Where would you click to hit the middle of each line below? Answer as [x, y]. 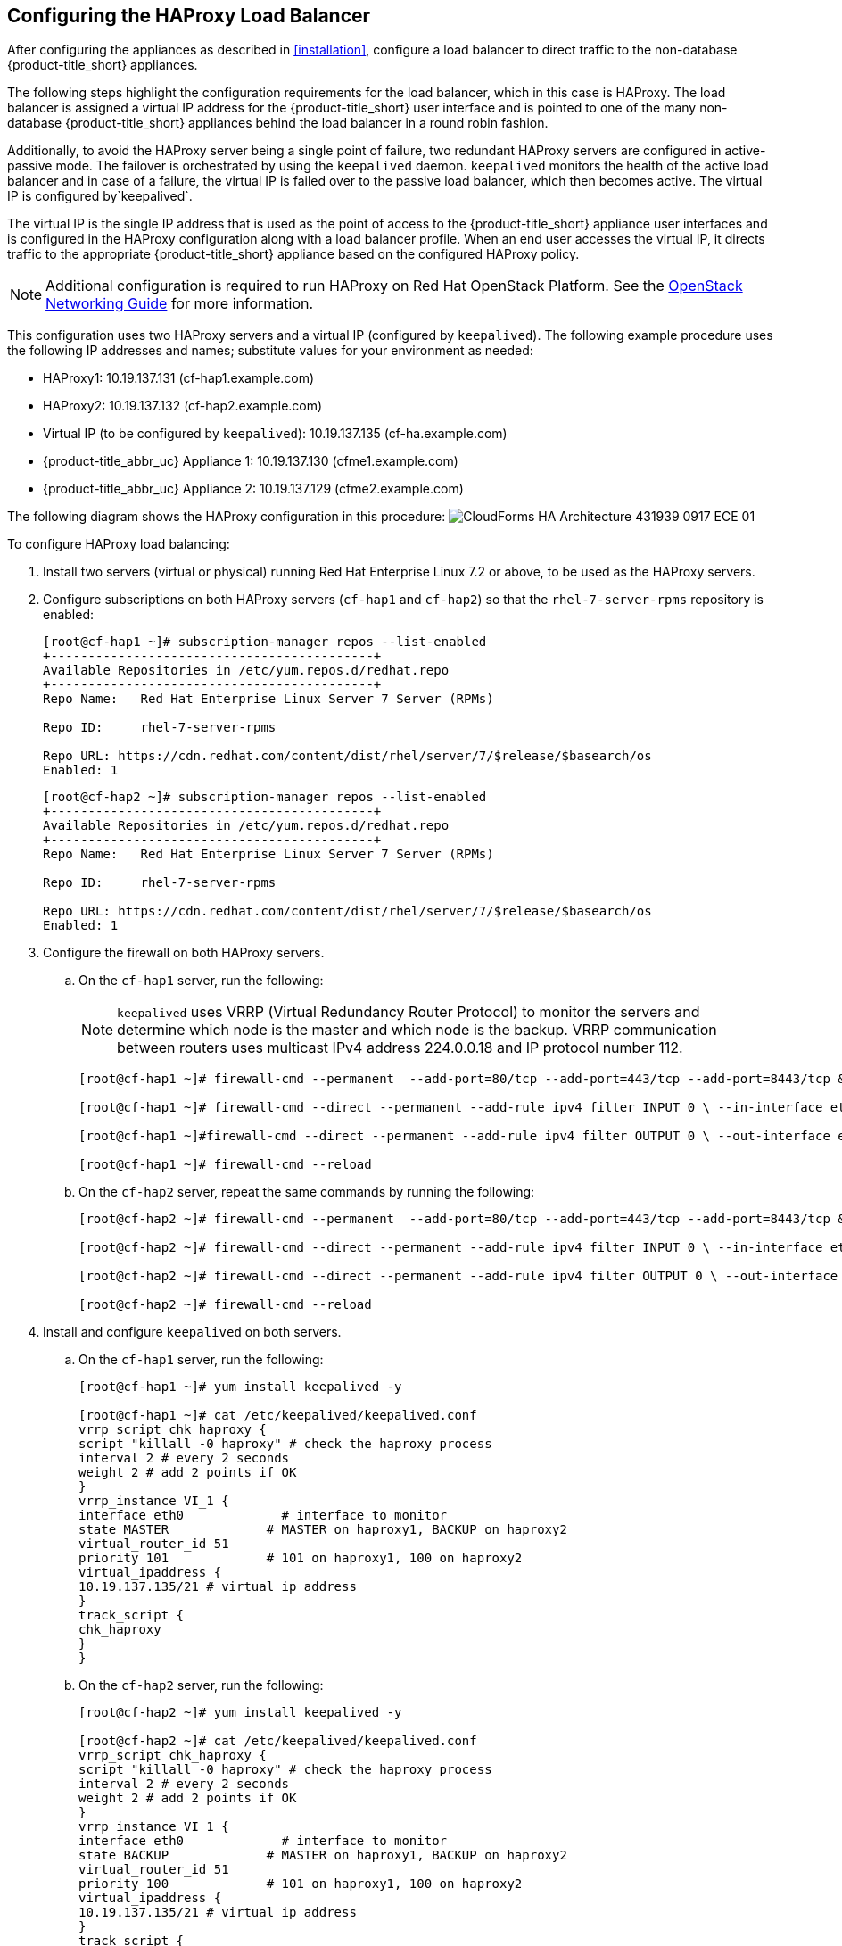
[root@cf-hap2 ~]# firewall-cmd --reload [225, 1305]
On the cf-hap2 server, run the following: [201, 1685]
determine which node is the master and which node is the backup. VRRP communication [417, 1030]
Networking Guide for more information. [180, 304]
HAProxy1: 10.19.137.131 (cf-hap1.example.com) [179, 378]
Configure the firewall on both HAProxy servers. [184, 953]
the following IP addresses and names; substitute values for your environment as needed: [270, 351]
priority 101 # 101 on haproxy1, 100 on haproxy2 [301, 1558]
